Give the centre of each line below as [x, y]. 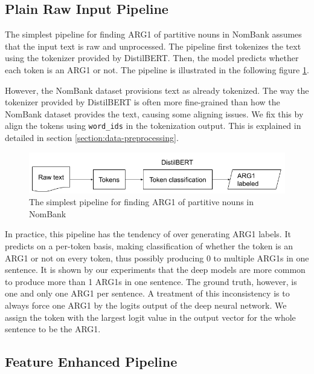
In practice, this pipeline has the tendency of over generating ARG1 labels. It [148, 234]
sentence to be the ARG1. [53, 329]
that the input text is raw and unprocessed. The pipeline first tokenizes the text [153, 46]
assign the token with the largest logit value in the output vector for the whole [150, 317]
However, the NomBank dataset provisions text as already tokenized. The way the [157, 90]
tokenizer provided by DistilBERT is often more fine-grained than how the [143, 102]
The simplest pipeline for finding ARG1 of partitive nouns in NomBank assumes [153, 34]
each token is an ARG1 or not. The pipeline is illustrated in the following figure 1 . [157, 69]
